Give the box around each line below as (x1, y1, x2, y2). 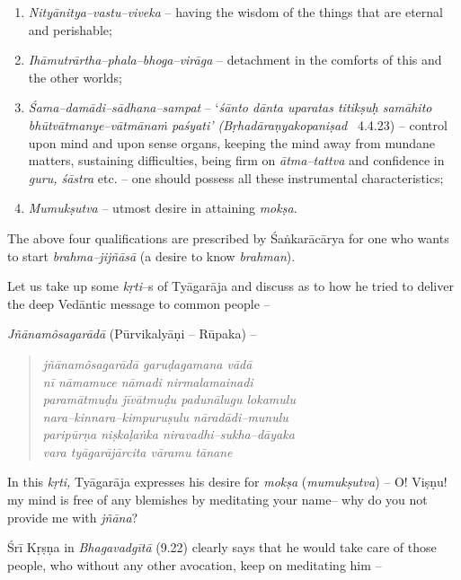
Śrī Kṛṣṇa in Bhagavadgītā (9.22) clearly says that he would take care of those (7, 538, 437, 557)
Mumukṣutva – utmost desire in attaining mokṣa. (28, 198, 297, 217)
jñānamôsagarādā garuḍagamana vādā (42, 354, 253, 373)
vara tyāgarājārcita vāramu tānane (42, 442, 233, 461)
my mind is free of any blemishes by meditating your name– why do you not (7, 490, 428, 509)
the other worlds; (28, 67, 122, 86)
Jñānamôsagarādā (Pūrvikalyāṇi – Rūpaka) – (7, 324, 257, 343)
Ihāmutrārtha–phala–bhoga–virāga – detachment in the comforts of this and (28, 50, 442, 69)
